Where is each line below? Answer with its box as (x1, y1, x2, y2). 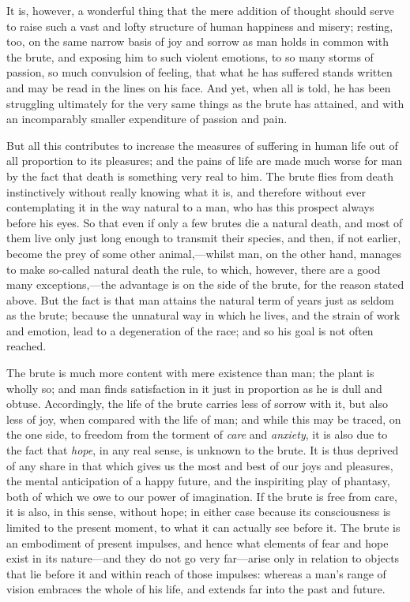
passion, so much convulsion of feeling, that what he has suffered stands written (6, 64, 393, 80)
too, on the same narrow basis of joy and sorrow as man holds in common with (6, 33, 389, 50)
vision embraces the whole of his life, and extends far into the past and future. (6, 581, 386, 597)
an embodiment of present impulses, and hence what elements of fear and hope (6, 534, 389, 551)
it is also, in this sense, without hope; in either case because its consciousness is (6, 503, 391, 520)
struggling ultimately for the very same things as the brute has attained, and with (6, 95, 404, 111)
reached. (6, 338, 47, 354)
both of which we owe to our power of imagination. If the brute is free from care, (6, 488, 397, 504)
